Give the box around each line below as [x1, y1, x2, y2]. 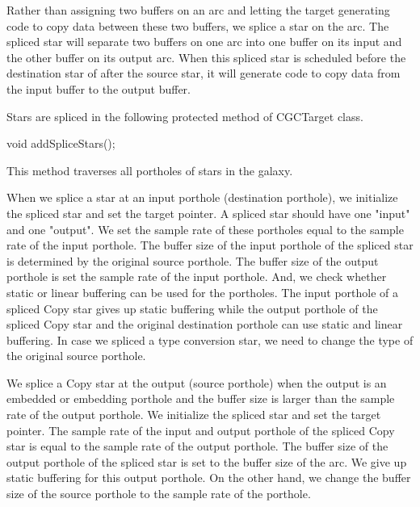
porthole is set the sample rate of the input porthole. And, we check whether [6, 268, 387, 285]
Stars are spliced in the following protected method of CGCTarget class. [6, 107, 363, 124]
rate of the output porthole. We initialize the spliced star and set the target [6, 406, 381, 423]
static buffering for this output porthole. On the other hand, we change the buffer [6, 469, 411, 486]
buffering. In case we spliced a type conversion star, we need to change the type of [6, 331, 414, 348]
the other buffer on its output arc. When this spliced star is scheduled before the [6, 48, 406, 65]
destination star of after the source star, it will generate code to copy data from [6, 65, 401, 82]
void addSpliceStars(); [6, 135, 115, 152]
